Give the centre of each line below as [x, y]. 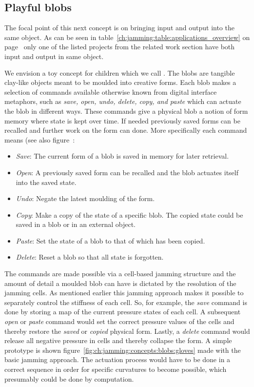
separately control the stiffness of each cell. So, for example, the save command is [126, 302]
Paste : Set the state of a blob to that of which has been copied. [110, 240]
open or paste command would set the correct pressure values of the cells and [119, 321]
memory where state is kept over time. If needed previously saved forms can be [122, 120]
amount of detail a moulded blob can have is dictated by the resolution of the [120, 283]
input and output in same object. [54, 56]
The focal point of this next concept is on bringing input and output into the [119, 28]
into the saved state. [46, 182]
